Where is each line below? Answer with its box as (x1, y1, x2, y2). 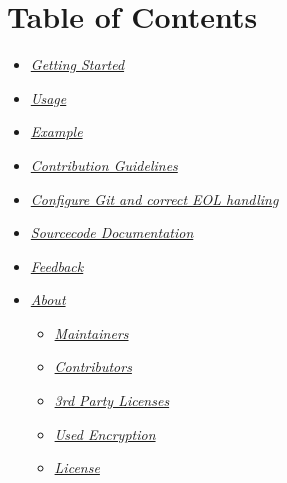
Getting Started (30, 54, 125, 75)
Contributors (54, 356, 132, 377)
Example (30, 121, 83, 142)
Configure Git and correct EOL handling (30, 188, 279, 209)
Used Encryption (54, 423, 156, 444)
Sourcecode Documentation (30, 222, 194, 243)
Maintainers (54, 322, 129, 343)
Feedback (30, 255, 84, 276)
